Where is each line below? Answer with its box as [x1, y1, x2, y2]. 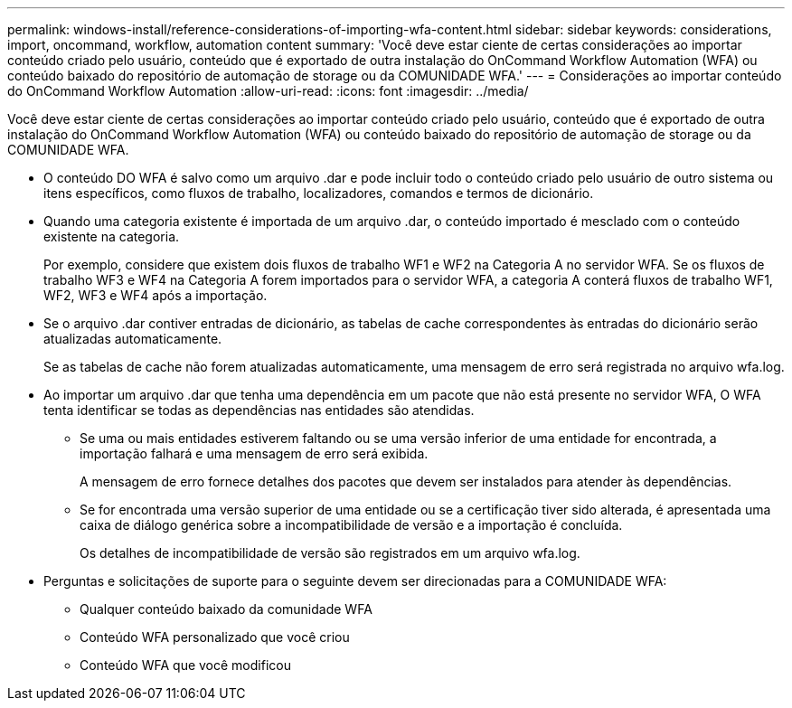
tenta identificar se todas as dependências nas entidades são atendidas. [43, 402, 475, 418]
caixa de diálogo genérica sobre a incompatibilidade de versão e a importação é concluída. [80, 517, 623, 533]
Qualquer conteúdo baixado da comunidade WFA [80, 601, 372, 617]
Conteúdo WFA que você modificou [80, 657, 291, 673]
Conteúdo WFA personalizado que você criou [80, 629, 350, 645]
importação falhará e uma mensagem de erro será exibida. [80, 446, 429, 461]
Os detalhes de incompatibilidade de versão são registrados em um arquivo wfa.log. [80, 545, 580, 561]
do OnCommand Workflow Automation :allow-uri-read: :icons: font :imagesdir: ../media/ [7, 83, 529, 99]
